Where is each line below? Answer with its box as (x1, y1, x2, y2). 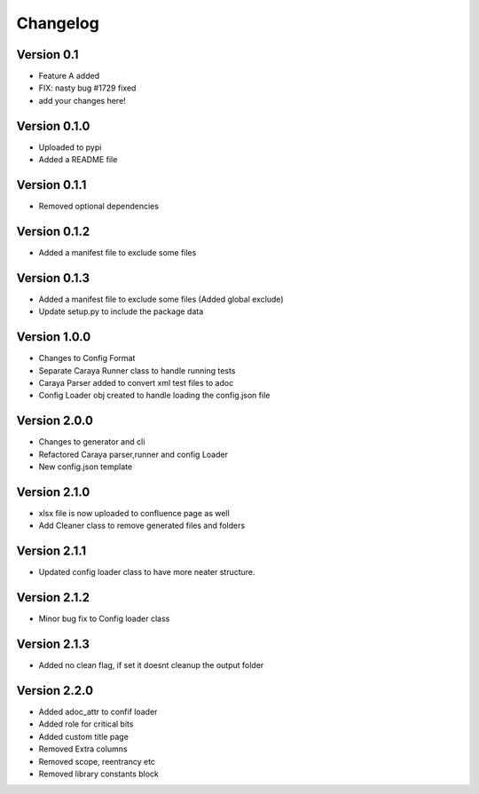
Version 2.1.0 (16, 484, 90, 499)
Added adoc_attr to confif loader (38, 706, 158, 717)
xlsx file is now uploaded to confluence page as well (38, 507, 230, 518)
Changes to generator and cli (38, 436, 145, 447)
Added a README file (38, 154, 118, 165)
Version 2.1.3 (16, 636, 90, 651)
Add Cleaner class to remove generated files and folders (38, 520, 246, 531)
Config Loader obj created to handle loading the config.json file (38, 390, 271, 401)
